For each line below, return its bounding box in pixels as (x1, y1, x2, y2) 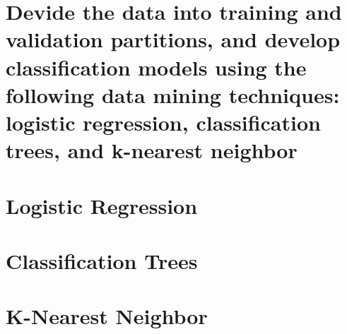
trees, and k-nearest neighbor (6, 136, 298, 165)
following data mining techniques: (6, 80, 340, 109)
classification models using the (6, 52, 307, 81)
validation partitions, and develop (6, 25, 341, 54)
